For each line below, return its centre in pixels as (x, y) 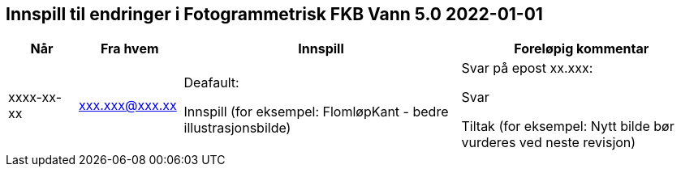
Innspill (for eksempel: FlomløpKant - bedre (316, 112)
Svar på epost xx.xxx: (527, 68)
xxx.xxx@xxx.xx (128, 105)
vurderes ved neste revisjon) (549, 143)
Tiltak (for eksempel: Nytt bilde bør (568, 127)
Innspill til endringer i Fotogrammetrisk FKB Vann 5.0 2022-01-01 (274, 14)
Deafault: (211, 83)
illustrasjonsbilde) (237, 128)
